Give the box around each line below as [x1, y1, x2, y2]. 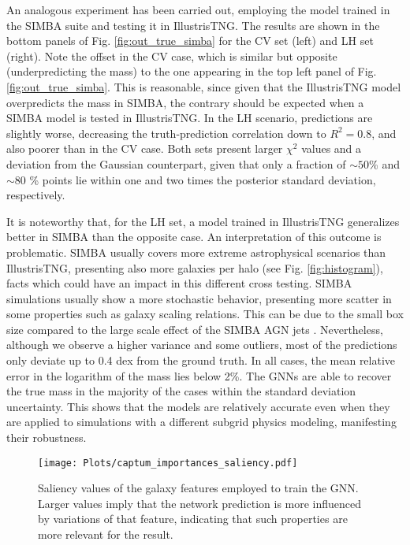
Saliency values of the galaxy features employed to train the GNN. [38, 480, 359, 496]
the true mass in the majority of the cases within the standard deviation [6, 383, 356, 399]
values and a [301, 140, 362, 157]
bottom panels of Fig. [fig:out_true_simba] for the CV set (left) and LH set [6, 32, 374, 49]
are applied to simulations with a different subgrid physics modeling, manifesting [6, 413, 397, 430]
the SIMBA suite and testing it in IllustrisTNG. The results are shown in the [6, 17, 380, 33]
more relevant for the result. [38, 526, 173, 543]
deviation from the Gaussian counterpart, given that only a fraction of [6, 155, 346, 172]
